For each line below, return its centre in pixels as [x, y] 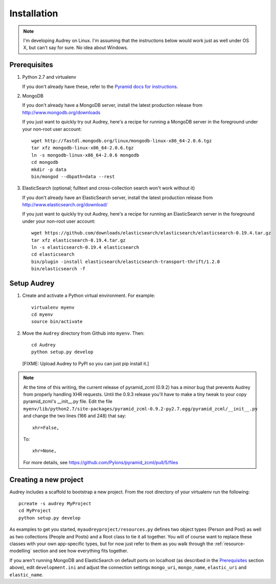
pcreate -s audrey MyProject [55, 504]
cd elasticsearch [53, 254]
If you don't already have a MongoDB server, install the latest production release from [112, 105]
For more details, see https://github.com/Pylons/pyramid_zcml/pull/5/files [101, 462]
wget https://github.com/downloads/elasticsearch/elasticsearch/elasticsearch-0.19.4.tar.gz [151, 233]
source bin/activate [57, 322]
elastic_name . [26, 575]
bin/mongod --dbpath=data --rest [73, 176]
